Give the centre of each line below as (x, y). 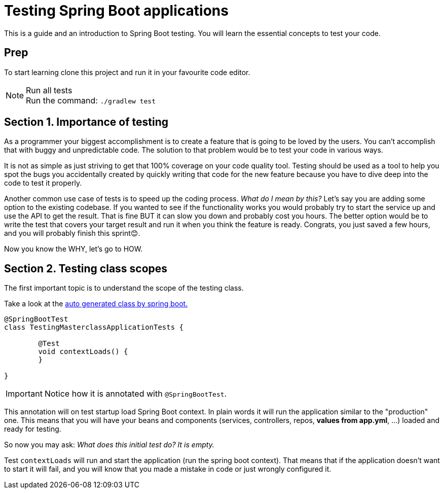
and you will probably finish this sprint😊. (72, 233)
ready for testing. (33, 429)
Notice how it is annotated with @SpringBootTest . (136, 394)
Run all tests (49, 90)
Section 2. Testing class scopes (86, 268)
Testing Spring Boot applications (116, 11)
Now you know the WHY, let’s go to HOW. (73, 249)
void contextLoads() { (83, 352)
